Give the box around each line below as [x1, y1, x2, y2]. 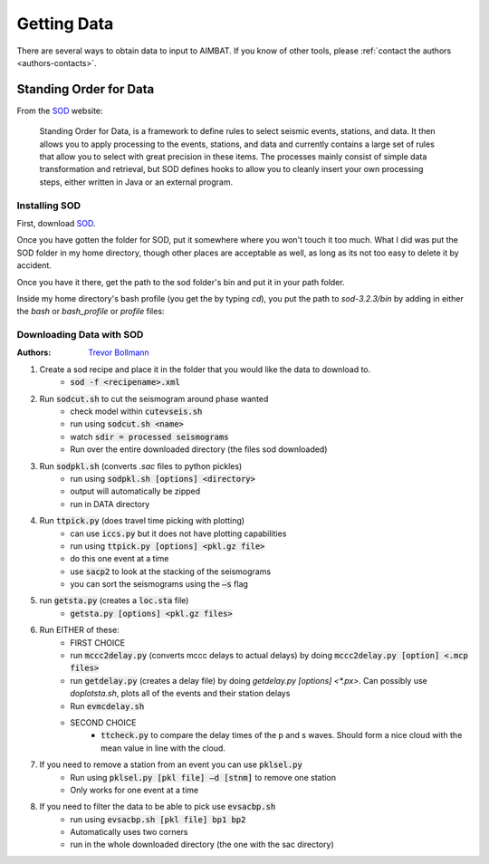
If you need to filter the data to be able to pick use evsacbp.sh [39, 802, 276, 812]
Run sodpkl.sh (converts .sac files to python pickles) [39, 460, 243, 471]
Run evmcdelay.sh [70, 700, 145, 711]
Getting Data [16, 14, 114, 34]
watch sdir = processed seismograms [70, 431, 229, 442]
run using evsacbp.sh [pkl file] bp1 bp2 [70, 813, 246, 824]
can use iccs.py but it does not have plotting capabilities [70, 528, 287, 539]
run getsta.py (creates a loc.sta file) [39, 595, 189, 606]
